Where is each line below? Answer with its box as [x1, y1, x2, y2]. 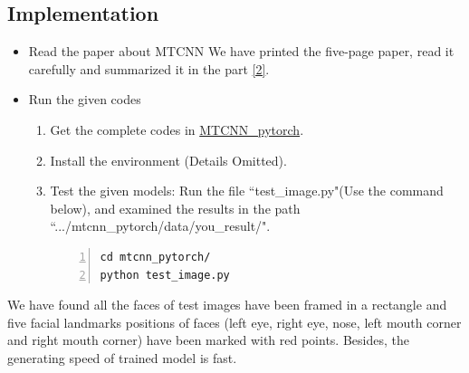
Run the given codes [28, 90, 141, 109]
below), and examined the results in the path [50, 198, 301, 217]
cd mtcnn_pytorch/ [100, 250, 211, 263]
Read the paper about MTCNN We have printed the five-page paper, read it [28, 42, 455, 61]
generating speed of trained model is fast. [7, 348, 237, 367]
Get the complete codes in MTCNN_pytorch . [50, 120, 304, 139]
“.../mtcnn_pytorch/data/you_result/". [50, 216, 271, 235]
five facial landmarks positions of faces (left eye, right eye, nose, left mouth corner [7, 312, 462, 331]
